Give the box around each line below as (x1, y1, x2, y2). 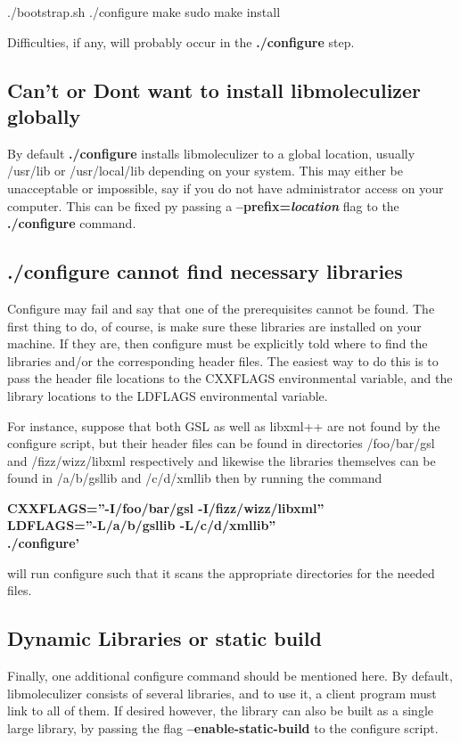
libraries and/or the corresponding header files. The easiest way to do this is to (7, 351, 439, 370)
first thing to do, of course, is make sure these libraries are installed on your (7, 316, 422, 335)
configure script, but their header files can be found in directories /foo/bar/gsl (7, 434, 435, 453)
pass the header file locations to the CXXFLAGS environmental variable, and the (7, 369, 453, 388)
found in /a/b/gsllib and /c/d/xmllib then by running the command (7, 469, 382, 487)
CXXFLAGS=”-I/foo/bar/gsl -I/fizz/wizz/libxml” (7, 498, 324, 517)
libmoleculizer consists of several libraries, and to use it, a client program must (7, 683, 437, 702)
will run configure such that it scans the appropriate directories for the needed (7, 563, 435, 582)
